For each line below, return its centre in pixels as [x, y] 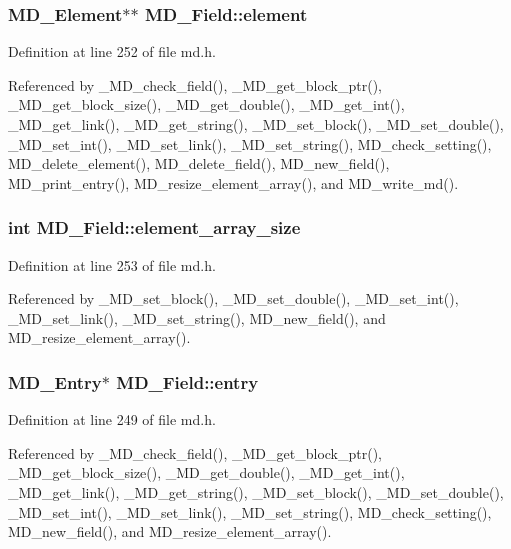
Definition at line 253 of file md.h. [112, 264]
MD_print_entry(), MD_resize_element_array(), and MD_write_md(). [233, 182]
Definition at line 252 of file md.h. [112, 51]
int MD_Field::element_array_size [154, 227]
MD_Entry [55, 381]
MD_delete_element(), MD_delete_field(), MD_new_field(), [199, 163]
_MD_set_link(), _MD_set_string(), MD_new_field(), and [197, 317]
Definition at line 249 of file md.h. [112, 419]
